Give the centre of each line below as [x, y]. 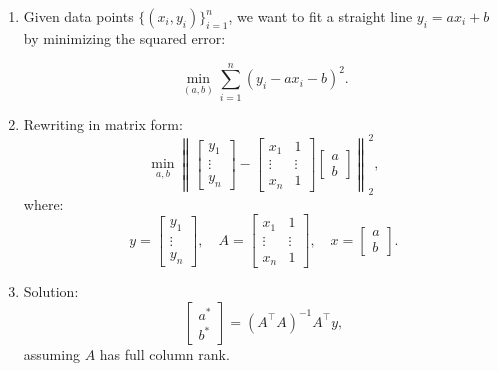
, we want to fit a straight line [320, 16]
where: [43, 203]
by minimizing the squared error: [124, 38]
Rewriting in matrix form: [103, 123]
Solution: [51, 291]
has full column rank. [164, 353]
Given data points [78, 16]
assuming [51, 353]
